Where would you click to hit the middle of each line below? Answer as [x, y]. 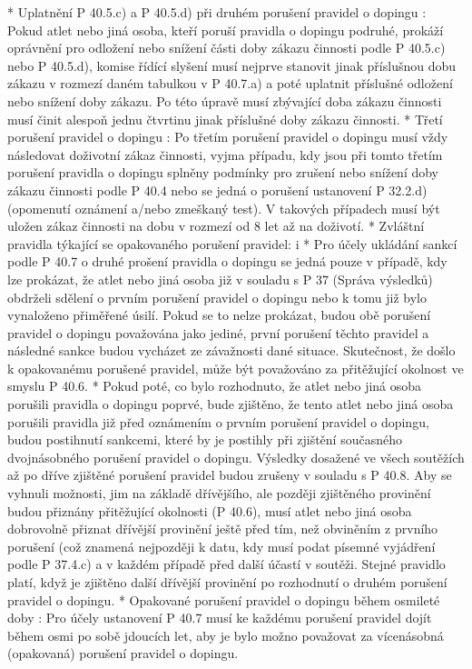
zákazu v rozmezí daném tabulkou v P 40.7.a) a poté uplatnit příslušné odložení [230, 83]
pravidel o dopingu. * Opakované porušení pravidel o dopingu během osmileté [224, 599]
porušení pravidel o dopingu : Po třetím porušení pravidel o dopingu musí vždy [228, 137]
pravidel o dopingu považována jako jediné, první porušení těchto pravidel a [218, 332]
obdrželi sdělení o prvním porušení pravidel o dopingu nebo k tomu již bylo [217, 297]
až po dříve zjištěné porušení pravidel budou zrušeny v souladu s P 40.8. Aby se [230, 475]
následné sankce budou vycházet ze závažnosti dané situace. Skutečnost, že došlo [231, 350]
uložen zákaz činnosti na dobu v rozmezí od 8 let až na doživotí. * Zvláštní [216, 226]
